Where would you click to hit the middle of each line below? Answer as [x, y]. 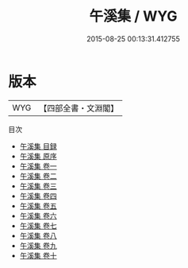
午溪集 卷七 [38, 225]
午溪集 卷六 [38, 216]
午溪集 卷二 [38, 176]
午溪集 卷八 [38, 235]
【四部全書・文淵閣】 [79, 108]
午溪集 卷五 [38, 206]
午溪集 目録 [38, 146]
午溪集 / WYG [133, 16]
